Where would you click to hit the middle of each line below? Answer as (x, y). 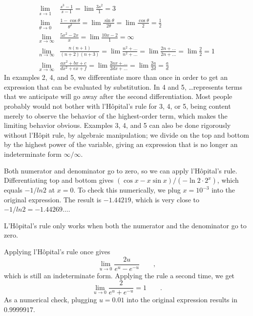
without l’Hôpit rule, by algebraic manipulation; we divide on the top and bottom (126, 134)
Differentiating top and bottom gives (59, 180)
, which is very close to (165, 199)
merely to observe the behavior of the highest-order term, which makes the (116, 115)
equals (13, 190)
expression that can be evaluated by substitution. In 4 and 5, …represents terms (123, 86)
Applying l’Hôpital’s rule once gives (57, 252)
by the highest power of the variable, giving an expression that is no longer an (121, 144)
